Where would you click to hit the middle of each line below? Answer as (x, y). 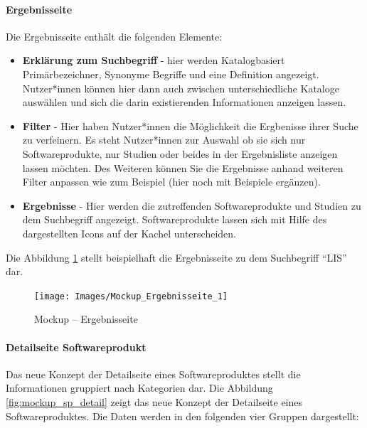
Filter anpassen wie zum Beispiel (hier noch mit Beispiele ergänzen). (171, 182)
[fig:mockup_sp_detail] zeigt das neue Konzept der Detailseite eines (154, 401)
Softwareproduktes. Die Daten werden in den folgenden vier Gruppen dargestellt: (182, 416)
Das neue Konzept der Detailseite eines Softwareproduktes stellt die (153, 374)
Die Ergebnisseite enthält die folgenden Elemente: (114, 36)
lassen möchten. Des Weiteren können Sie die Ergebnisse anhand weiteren (183, 167)
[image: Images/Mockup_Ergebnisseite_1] (131, 296)
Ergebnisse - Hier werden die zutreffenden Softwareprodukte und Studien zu (192, 205)
